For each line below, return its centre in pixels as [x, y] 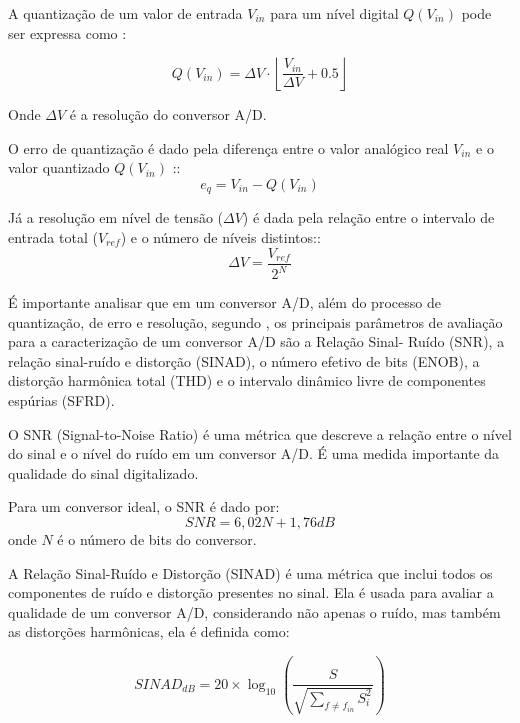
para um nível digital [334, 13]
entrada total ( [53, 237]
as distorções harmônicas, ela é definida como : [149, 631]
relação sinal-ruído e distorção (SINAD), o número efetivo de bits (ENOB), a [244, 360]
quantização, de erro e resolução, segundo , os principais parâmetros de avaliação [255, 321]
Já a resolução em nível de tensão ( [116, 217]
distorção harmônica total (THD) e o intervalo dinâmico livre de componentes [247, 380]
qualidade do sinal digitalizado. [103, 472]
